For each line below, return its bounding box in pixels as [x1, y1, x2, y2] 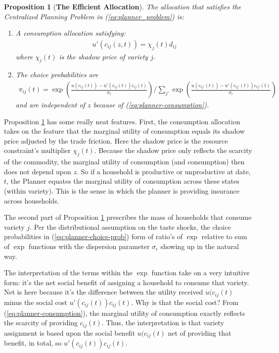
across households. [4, 195, 59, 205]
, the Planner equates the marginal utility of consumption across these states [6, 176, 239, 186]
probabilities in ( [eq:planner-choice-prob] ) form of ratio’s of [4, 231, 183, 242]
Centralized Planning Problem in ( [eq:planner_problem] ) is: [4, 11, 185, 21]
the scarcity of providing [4, 317, 78, 328]
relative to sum [201, 231, 247, 242]
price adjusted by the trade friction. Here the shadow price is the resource [4, 135, 228, 146]
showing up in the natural [160, 241, 239, 251]
